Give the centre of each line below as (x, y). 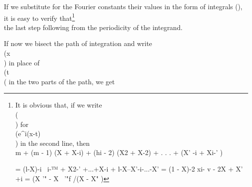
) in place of (22, 62)
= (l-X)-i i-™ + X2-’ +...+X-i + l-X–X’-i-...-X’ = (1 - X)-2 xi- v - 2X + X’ (129, 168)
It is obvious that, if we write (59, 105)
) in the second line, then (53, 143)
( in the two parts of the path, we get (59, 81)
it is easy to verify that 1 (39, 17)
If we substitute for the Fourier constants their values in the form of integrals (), (123, 6)
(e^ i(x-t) (28, 133)
